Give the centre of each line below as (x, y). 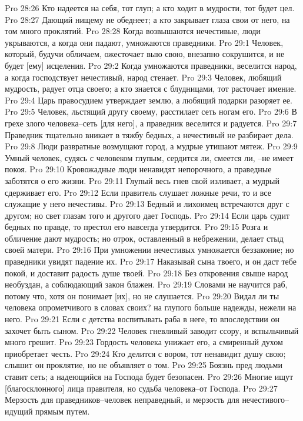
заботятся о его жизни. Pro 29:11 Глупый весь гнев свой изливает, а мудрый (142, 180)
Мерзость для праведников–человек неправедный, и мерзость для (122, 400)
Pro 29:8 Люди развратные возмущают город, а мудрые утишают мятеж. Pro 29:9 (151, 146)
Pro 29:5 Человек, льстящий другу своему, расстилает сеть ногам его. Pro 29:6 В (151, 111)
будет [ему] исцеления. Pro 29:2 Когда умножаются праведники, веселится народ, (151, 65)
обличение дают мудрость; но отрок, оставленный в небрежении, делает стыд (144, 238)
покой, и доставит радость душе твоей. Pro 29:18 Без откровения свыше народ (146, 273)
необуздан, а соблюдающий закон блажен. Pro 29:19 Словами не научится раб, (146, 284)
